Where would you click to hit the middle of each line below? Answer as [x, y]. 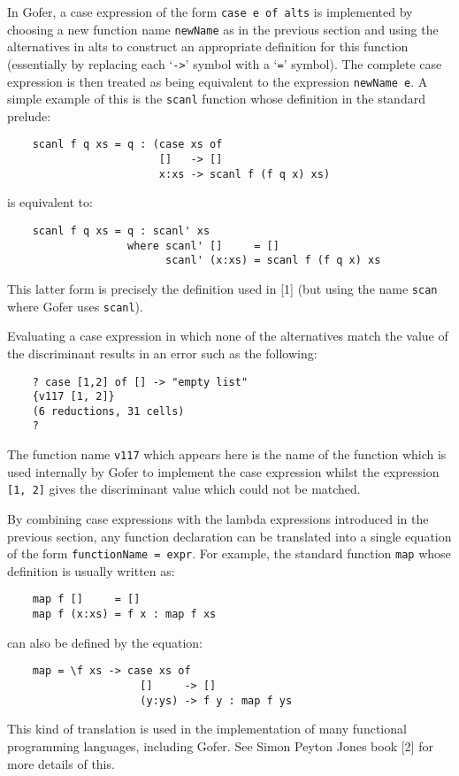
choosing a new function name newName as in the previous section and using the [223, 29]
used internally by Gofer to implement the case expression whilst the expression [223, 471]
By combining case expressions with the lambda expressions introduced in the [218, 519]
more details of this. [61, 763]
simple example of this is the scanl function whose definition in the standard [216, 99]
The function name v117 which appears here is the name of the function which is [227, 454]
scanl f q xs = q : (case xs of [127, 145]
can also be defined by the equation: [105, 642]
